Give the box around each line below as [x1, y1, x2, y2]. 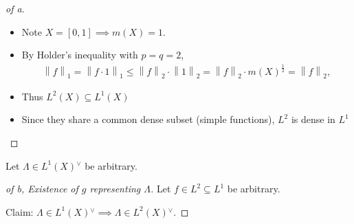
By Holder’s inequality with [21, 47, 138, 62]
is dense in [291, 112, 335, 126]
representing [89, 181, 141, 196]
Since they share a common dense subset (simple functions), [21, 112, 275, 126]
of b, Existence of [5, 181, 78, 196]
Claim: [5, 204, 34, 219]
